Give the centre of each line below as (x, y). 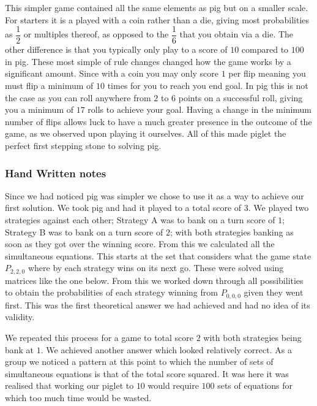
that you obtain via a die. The (237, 34)
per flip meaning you (267, 73)
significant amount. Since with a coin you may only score (112, 73)
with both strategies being (252, 338)
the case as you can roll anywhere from (78, 97)
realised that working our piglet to (69, 385)
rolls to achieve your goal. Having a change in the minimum (200, 109)
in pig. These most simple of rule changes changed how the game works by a (148, 61)
